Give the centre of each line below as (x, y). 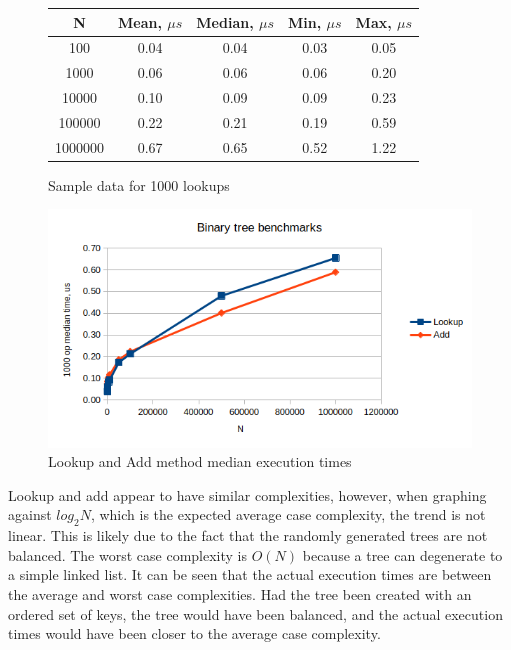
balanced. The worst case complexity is (128, 554)
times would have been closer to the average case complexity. (194, 633)
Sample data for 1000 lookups (139, 184)
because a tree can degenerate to (402, 554)
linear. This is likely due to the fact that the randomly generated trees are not (248, 535)
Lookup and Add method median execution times (200, 461)
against (30, 514)
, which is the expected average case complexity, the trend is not (288, 514)
